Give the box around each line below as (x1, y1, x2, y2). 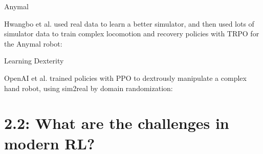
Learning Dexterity (4, 55, 64, 66)
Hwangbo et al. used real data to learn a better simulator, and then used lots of (4, 18, 254, 29)
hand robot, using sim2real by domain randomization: (4, 82, 173, 93)
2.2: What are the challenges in (4, 113, 229, 134)
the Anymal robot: (4, 38, 62, 49)
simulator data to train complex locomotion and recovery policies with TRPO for (4, 28, 259, 39)
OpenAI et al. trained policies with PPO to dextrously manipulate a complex (4, 72, 247, 83)
